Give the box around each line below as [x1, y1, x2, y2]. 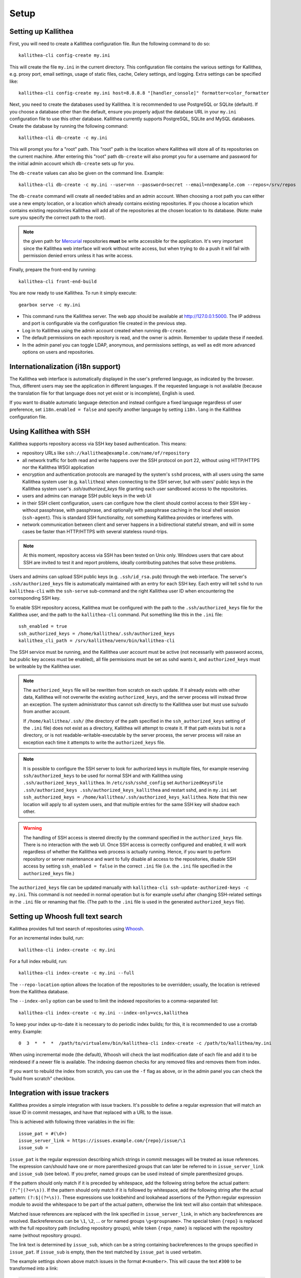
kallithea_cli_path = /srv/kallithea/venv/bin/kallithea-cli [18, 638, 175, 644]
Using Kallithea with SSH [9, 427, 90, 436]
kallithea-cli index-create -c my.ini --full [18, 970, 135, 976]
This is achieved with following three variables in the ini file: [9, 1119, 135, 1125]
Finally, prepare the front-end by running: [9, 266, 97, 273]
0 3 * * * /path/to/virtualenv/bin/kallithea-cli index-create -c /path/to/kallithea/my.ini [18, 1040, 272, 1046]
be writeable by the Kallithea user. [9, 664, 81, 670]
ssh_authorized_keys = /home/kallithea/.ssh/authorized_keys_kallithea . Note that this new [23, 794, 248, 800]
